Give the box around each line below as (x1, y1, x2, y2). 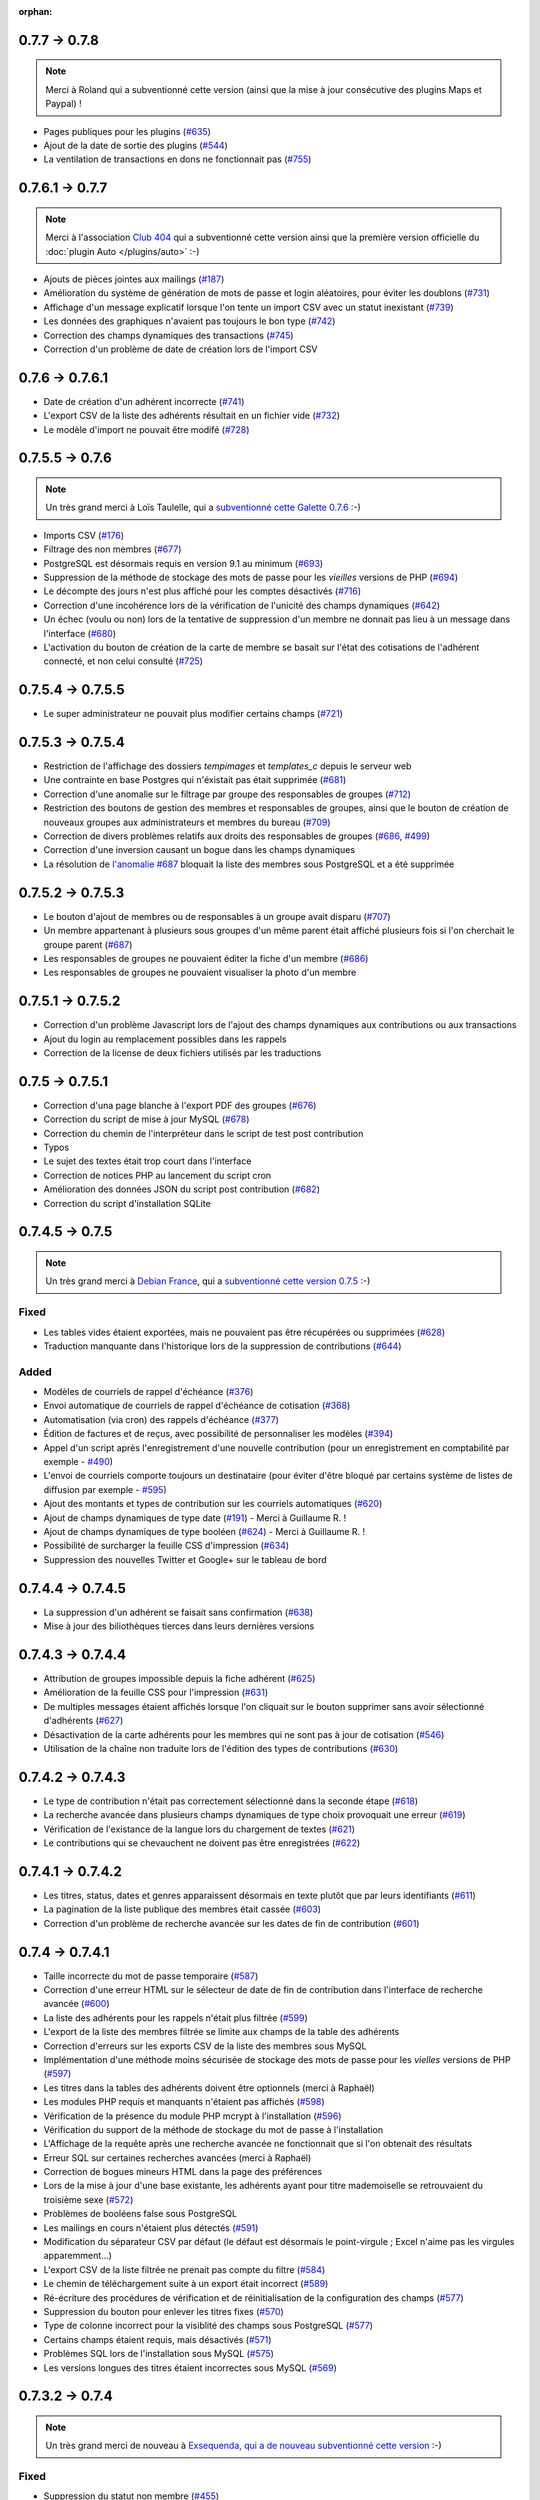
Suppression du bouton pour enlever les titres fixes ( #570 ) (43, 2305, 284, 2317)
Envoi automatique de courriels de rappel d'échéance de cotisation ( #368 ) (43, 1400, 351, 1412)
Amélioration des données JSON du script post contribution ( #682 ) (43, 1183, 320, 1195)
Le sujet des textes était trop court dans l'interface (43, 1155, 252, 1167)
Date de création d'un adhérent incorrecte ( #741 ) (43, 395, 245, 407)
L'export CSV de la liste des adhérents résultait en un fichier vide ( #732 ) (43, 410, 340, 422)
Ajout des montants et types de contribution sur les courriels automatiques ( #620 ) (43, 1498, 383, 1510)
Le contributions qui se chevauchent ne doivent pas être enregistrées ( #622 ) (43, 1837, 361, 1849)
